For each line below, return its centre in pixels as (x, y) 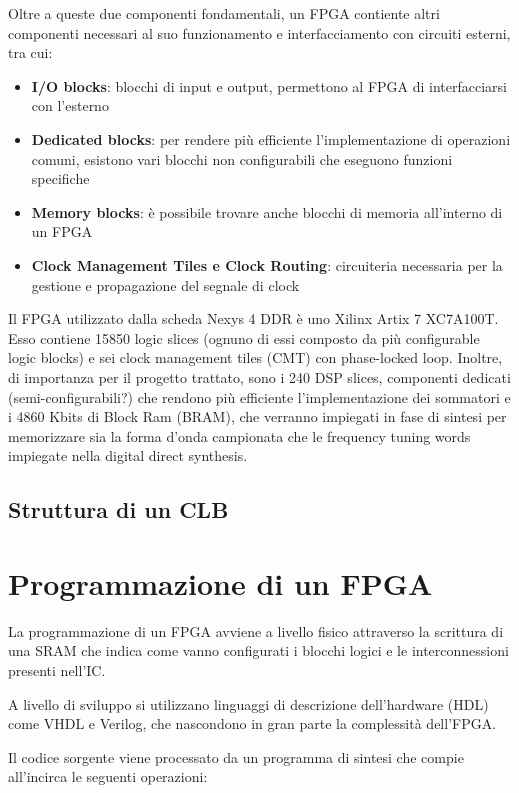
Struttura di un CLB (118, 509)
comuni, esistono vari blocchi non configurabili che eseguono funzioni (242, 158)
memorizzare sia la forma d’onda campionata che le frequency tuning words (239, 435)
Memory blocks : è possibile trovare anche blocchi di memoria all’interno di (267, 211)
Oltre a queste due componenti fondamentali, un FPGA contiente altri (224, 13)
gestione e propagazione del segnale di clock (165, 284)
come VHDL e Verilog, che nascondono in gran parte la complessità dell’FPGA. (252, 723)
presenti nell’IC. (57, 669)
